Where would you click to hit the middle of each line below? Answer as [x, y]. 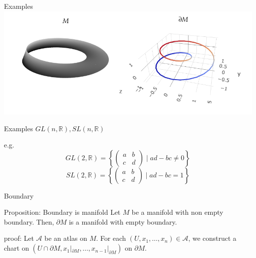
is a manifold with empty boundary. [123, 221]
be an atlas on [66, 238]
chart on [16, 248]
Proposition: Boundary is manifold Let [62, 212]
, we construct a [212, 238]
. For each [111, 238]
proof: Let [19, 238]
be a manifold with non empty [177, 212]
